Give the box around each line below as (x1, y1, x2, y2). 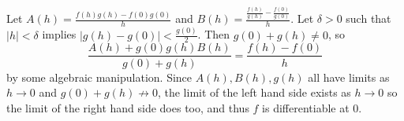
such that (346, 10, 391, 27)
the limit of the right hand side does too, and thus (6, 99, 249, 115)
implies (42, 26, 77, 42)
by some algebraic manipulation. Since (6, 68, 193, 85)
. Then (197, 26, 230, 42)
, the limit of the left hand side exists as (157, 84, 351, 101)
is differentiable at (262, 99, 350, 115)
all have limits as (308, 68, 390, 85)
